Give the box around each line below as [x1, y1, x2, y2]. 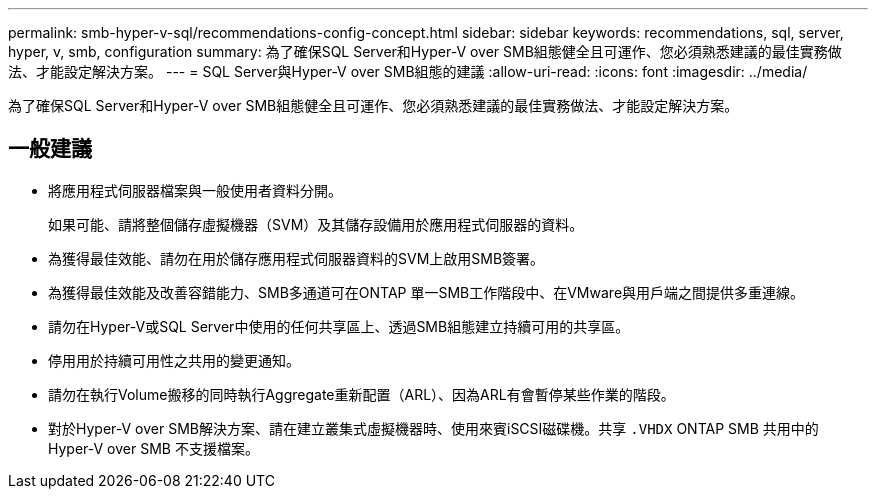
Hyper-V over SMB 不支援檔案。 [48, 439, 259, 457]
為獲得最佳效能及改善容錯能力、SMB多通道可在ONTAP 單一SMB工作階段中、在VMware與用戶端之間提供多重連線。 [48, 283, 805, 301]
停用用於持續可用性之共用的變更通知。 [48, 351, 300, 369]
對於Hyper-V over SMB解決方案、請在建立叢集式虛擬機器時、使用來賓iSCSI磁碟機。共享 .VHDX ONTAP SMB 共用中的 [48, 419, 819, 437]
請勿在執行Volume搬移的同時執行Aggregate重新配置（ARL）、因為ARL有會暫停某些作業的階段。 [48, 385, 675, 403]
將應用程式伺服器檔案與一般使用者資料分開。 [48, 181, 342, 199]
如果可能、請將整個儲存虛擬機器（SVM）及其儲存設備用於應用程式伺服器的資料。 [48, 215, 584, 233]
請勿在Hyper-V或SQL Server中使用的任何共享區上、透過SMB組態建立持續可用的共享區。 [48, 317, 630, 335]
